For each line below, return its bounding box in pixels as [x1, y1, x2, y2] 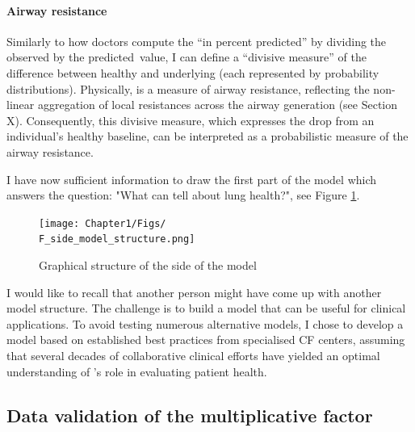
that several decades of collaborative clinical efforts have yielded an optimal [6, 347, 380, 364]
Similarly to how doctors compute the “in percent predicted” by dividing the [6, 32, 387, 49]
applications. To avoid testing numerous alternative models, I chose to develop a [6, 315, 404, 332]
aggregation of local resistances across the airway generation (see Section [37, 96, 398, 113]
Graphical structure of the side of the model [39, 257, 257, 274]
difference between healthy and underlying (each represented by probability [6, 64, 379, 81]
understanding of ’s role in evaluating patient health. [6, 363, 267, 380]
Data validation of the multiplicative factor [6, 402, 373, 427]
